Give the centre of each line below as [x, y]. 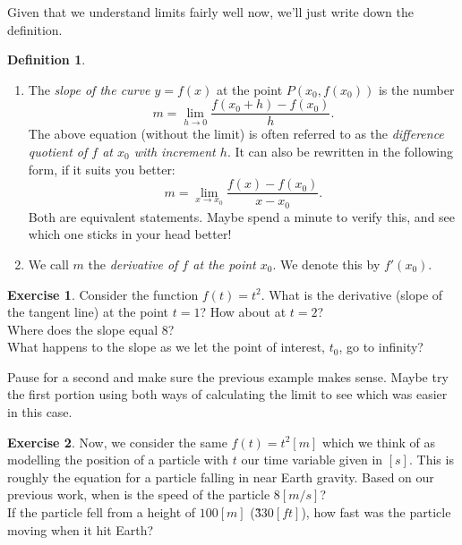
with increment [175, 152]
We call [48, 264]
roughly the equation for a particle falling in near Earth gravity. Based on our [221, 477]
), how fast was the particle [376, 512]
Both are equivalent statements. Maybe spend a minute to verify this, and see [242, 216]
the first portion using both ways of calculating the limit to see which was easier [227, 394]
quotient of [58, 152]
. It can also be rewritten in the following [340, 152]
